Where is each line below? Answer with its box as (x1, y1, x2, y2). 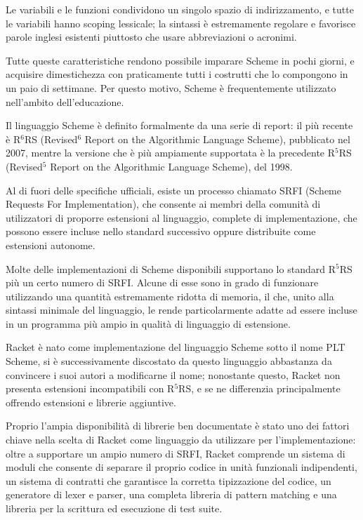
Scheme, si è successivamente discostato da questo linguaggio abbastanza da (6, 354, 332, 368)
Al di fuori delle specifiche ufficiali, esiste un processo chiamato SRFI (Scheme (6, 182, 341, 197)
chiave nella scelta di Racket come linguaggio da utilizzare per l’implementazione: (6, 432, 356, 447)
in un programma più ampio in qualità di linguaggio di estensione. (6, 316, 291, 331)
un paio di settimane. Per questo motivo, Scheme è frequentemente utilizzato (6, 80, 336, 95)
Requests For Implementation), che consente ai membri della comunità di (6, 196, 321, 211)
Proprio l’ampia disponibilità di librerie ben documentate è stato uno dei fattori (6, 418, 350, 433)
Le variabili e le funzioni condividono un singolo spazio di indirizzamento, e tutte (6, 2, 354, 16)
